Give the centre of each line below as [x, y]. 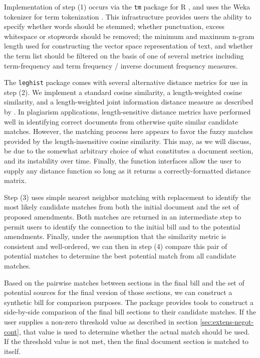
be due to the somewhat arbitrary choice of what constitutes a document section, [129, 151]
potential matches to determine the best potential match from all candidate [120, 256]
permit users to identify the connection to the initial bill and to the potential [122, 226]
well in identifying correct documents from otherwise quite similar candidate [121, 121]
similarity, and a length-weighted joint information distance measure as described [129, 102]
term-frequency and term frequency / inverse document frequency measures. [121, 65]
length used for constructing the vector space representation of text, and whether [128, 46]
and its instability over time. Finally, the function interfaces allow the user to [122, 161]
